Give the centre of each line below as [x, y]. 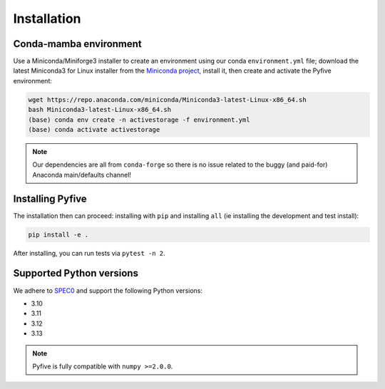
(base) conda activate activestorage [94, 129]
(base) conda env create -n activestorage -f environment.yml [139, 120]
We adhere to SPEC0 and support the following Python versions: [108, 290]
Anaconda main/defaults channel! [82, 175]
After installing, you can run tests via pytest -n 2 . [89, 253]
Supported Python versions [76, 273]
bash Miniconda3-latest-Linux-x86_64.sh [99, 110]
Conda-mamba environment [77, 44]
